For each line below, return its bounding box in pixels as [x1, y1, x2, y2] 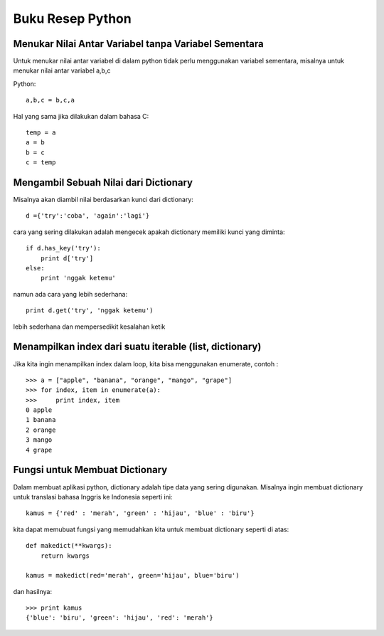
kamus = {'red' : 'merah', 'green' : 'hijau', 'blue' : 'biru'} [26, 509, 255, 517]
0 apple [26, 406, 53, 414]
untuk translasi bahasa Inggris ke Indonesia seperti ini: [13, 492, 173, 501]
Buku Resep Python [13, 11, 132, 26]
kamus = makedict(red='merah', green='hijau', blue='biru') [26, 571, 240, 580]
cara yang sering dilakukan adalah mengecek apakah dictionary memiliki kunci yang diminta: [13, 228, 285, 236]
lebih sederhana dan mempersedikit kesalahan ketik [13, 322, 166, 331]
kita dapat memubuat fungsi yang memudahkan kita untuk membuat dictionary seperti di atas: [13, 525, 289, 534]
